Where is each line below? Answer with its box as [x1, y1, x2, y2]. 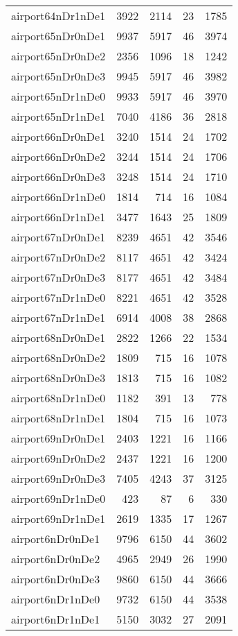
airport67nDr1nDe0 [11, 289, 106, 305]
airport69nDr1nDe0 [11, 490, 106, 506]
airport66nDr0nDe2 [11, 148, 106, 164]
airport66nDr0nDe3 [11, 169, 106, 184]
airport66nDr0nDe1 [11, 128, 106, 144]
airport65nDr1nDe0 [11, 88, 106, 104]
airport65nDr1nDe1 [11, 108, 106, 124]
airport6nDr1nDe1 [11, 611, 100, 627]
